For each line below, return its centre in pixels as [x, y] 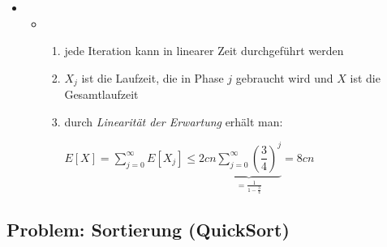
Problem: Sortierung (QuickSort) [148, 230]
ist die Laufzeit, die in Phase [153, 77]
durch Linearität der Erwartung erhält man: [174, 121]
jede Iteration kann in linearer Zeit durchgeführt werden [204, 51]
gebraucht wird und [284, 77]
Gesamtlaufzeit [101, 94]
